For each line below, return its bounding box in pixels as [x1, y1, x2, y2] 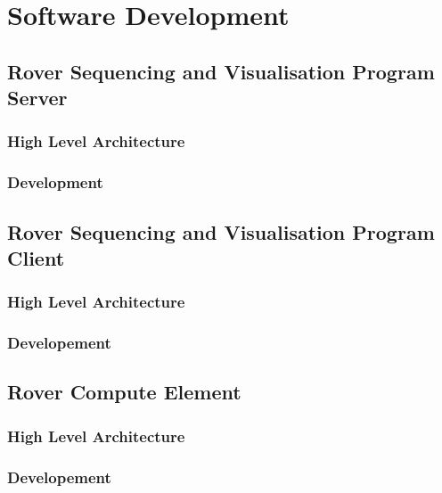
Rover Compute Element [7, 378, 241, 406]
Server [7, 84, 68, 111]
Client [7, 244, 65, 272]
